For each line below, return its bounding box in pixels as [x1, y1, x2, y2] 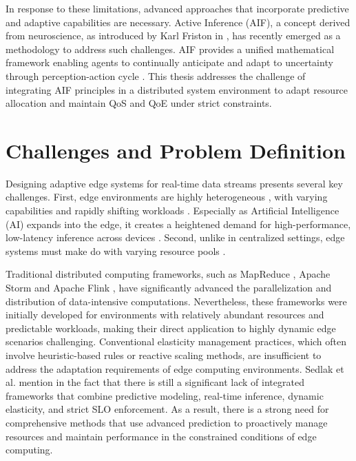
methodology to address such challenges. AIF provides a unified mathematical [6, 41, 335, 56]
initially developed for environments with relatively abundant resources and [6, 307, 324, 322]
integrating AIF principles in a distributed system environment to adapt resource [6, 82, 348, 96]
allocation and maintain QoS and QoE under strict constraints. [6, 96, 272, 110]
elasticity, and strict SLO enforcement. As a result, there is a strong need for [6, 402, 329, 416]
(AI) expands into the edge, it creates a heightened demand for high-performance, [6, 216, 351, 231]
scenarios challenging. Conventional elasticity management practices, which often [6, 334, 347, 349]
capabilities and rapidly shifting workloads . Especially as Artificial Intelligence [6, 203, 339, 218]
